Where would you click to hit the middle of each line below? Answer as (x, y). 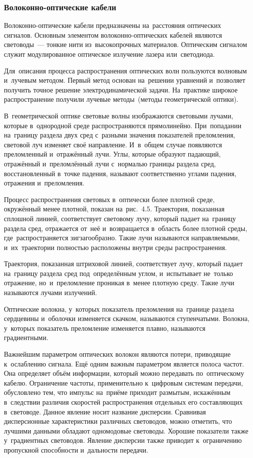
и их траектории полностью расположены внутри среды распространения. (115, 247)
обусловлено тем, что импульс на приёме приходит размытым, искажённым (117, 392)
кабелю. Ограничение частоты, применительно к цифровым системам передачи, (124, 382)
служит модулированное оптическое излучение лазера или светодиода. (109, 54)
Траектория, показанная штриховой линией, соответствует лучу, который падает (124, 263)
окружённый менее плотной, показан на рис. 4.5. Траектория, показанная (114, 209)
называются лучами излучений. (51, 292)
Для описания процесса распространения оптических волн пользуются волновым (126, 70)
